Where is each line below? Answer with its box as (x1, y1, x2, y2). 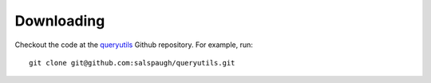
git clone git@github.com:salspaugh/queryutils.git (29, 58, 235, 67)
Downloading (14, 12, 105, 30)
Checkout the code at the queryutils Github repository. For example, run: (14, 40, 253, 49)
